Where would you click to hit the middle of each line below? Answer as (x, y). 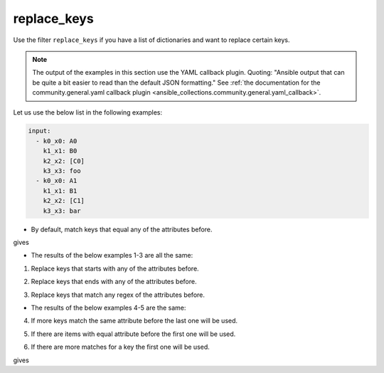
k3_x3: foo (62, 171)
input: (39, 131)
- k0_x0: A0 (57, 141)
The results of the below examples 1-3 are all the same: (112, 256)
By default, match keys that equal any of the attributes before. (122, 229)
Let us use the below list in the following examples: (88, 112)
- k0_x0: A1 (57, 181)
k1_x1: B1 (60, 191)
